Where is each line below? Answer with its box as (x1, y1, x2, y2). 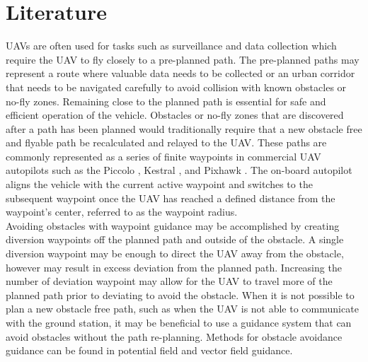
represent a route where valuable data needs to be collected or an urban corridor (6, 66, 355, 81)
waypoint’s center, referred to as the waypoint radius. (6, 204, 238, 219)
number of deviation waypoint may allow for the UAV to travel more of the (6, 274, 333, 288)
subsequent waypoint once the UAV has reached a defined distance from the (6, 190, 335, 205)
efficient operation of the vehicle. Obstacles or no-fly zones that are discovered (6, 107, 344, 122)
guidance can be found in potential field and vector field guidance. (6, 343, 293, 358)
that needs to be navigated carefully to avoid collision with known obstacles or (6, 79, 347, 94)
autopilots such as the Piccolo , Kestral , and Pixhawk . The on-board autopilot (6, 163, 352, 177)
